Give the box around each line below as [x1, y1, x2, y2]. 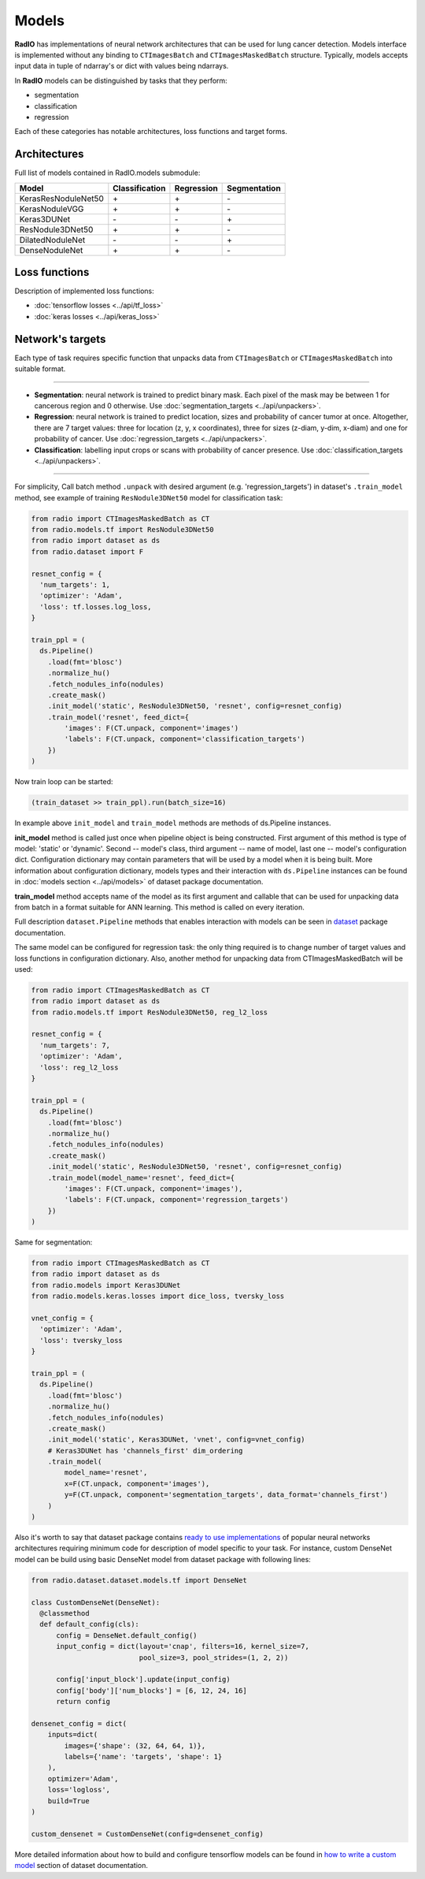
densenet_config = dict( [31, 1719, 128, 1728]
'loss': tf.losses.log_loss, [39, 602, 153, 611]
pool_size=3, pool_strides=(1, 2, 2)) [139, 1653, 289, 1662]
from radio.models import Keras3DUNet [31, 1281, 181, 1289]
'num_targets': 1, [39, 580, 110, 590]
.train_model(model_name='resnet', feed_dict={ [47, 1173, 235, 1182]
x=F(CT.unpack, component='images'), [64, 1479, 210, 1488]
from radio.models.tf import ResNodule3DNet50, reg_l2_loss [31, 1007, 268, 1017]
